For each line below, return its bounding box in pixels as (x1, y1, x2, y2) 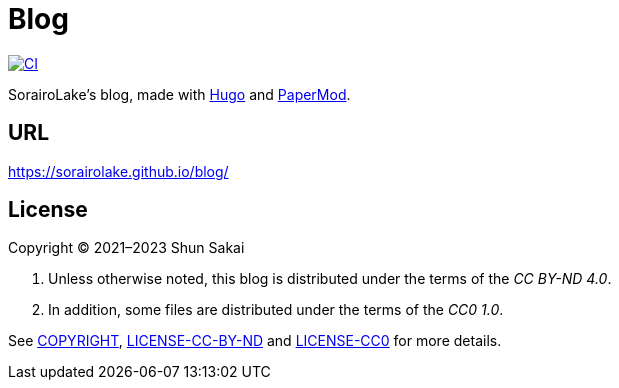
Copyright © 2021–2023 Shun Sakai (8, 239, 245, 257)
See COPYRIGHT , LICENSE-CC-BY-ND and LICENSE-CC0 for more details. (8, 332, 502, 350)
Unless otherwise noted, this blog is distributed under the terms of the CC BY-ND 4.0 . (48, 270, 612, 288)
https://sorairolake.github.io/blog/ (8, 162, 229, 180)
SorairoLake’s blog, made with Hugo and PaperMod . (8, 85, 351, 103)
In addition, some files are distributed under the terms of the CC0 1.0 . (48, 301, 504, 319)
